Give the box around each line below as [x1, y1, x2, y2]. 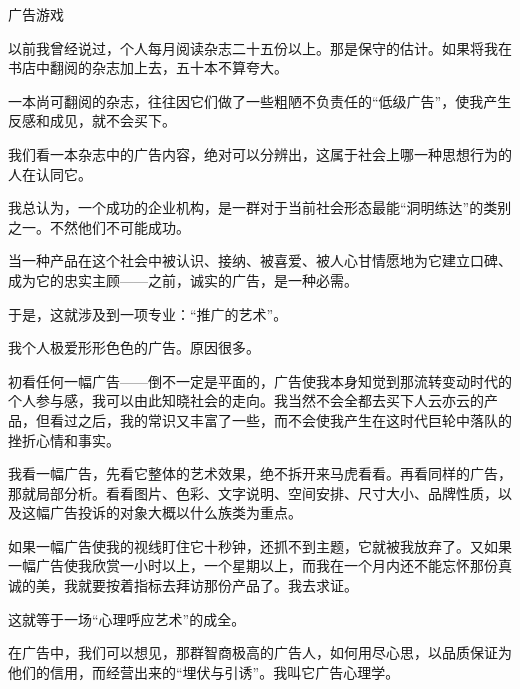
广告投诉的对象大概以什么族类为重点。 [49, 502, 302, 523]
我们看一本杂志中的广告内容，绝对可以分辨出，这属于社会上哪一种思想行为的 [8, 143, 512, 164]
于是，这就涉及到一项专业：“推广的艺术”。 [8, 303, 288, 324]
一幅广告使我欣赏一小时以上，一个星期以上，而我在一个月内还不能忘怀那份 [8, 555, 498, 576]
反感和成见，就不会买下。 [8, 110, 176, 131]
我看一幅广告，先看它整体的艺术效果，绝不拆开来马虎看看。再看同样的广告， [8, 463, 512, 484]
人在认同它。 [8, 163, 92, 184]
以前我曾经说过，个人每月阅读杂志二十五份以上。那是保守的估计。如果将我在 [8, 37, 512, 58]
